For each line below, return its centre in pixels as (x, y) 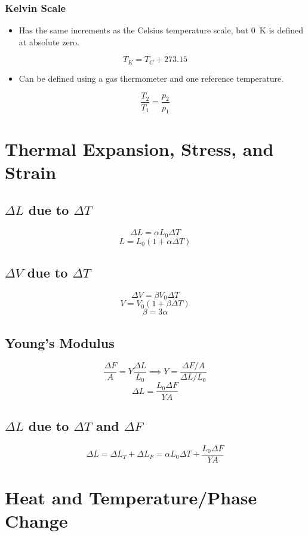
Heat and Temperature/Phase (131, 497)
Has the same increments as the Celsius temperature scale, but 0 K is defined (161, 30)
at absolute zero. (49, 41)
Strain (31, 172)
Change (36, 521)
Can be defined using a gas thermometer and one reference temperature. (151, 78)
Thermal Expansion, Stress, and (139, 148)
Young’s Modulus (60, 342)
